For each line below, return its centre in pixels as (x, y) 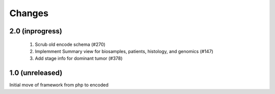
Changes (29, 13)
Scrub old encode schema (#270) (70, 44)
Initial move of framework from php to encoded (59, 85)
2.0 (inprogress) (36, 31)
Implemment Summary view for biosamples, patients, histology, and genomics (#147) (124, 51)
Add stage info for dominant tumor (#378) (79, 59)
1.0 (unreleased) (36, 73)
